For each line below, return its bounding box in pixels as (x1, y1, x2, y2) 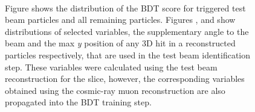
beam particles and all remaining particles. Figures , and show (5, 13, 236, 26)
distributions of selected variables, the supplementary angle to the (5, 25, 249, 37)
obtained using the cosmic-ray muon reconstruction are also (5, 84, 225, 96)
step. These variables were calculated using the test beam (5, 60, 218, 73)
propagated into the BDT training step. (5, 96, 152, 108)
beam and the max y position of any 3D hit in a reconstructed (5, 37, 236, 49)
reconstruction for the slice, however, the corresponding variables (5, 72, 245, 85)
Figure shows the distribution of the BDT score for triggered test (5, 1, 246, 14)
